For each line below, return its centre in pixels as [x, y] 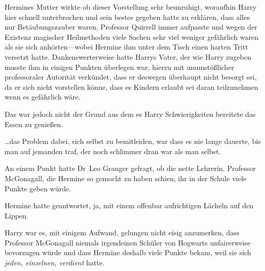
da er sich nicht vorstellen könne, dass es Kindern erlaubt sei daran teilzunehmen [131, 87]
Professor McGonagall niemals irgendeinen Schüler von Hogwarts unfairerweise [128, 242]
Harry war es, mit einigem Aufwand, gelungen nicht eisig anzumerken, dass [122, 232]
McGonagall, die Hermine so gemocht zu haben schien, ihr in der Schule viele [126, 178]
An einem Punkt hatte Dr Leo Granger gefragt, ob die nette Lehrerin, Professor [130, 168]
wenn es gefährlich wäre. [43, 97]
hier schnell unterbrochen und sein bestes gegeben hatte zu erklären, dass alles [127, 17]
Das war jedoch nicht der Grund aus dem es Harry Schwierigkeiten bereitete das [130, 114]
